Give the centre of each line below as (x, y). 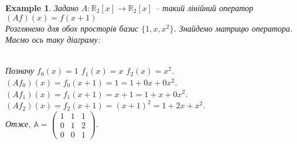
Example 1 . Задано (42, 8)
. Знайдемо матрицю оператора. (233, 28)
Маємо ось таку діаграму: (53, 40)
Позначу (20, 71)
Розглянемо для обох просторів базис (72, 28)
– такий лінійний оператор (204, 8)
